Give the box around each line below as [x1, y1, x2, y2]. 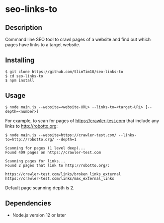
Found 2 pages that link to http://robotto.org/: [5, 163, 110, 168]
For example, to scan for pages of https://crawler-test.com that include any [5, 118, 160, 124]
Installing [5, 56, 35, 65]
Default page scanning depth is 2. [5, 185, 75, 191]
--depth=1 [56, 137, 77, 142]
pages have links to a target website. [5, 42, 81, 48]
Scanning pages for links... [5, 158, 66, 163]
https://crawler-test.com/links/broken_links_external [5, 171, 121, 177]
